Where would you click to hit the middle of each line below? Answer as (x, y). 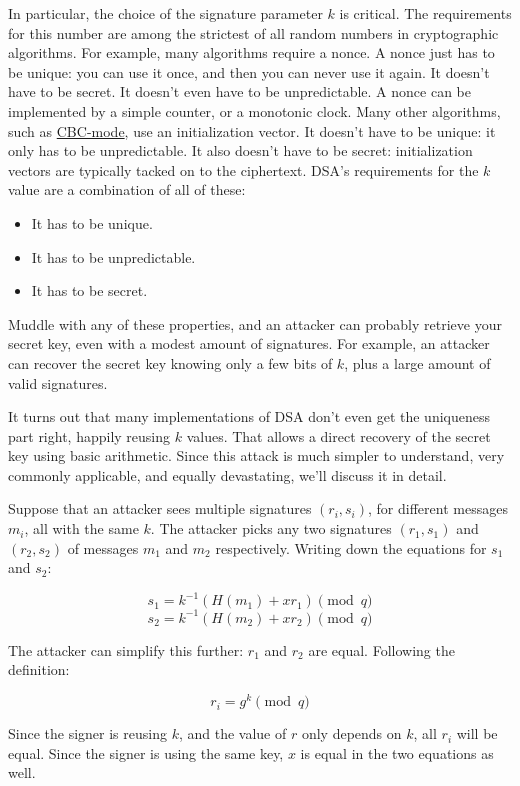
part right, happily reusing (89, 435)
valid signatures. (58, 382)
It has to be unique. (92, 222)
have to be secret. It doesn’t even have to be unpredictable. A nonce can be (239, 91)
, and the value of (232, 733)
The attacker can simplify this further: (126, 649)
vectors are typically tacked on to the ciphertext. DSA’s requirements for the (243, 169)
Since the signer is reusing (87, 733)
